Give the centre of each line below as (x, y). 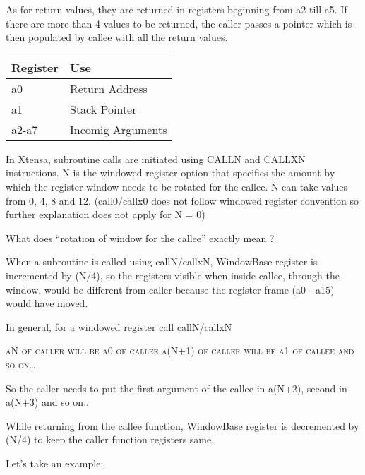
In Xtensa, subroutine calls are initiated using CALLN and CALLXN (156, 158)
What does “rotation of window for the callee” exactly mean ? (140, 238)
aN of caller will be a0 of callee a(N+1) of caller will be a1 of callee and (180, 350)
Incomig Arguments (118, 129)
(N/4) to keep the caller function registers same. (110, 439)
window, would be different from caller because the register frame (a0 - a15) (170, 289)
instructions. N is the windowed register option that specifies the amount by (170, 173)
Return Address (108, 88)
